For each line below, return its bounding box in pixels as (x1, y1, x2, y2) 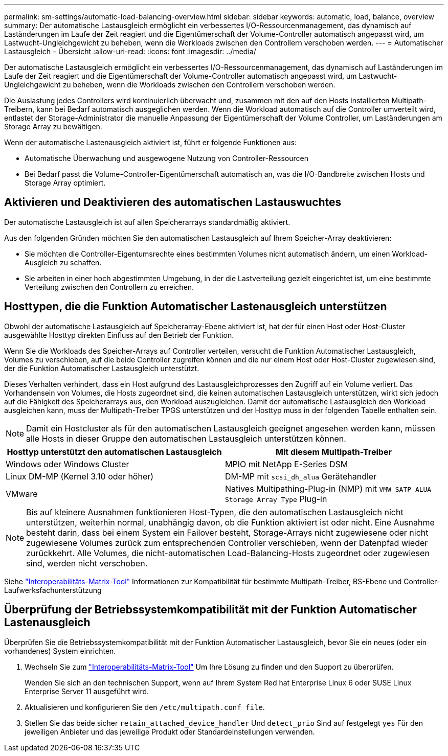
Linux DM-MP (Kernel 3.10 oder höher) (6, 471, 154, 482)
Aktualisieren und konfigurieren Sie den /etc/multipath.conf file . (25, 702, 265, 712)
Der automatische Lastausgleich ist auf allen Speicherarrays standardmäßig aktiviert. (4, 217, 290, 226)
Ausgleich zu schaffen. (25, 258, 102, 267)
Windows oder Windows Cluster (6, 459, 129, 469)
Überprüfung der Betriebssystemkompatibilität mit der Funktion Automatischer (4, 603, 417, 616)
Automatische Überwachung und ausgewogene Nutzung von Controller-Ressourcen (25, 154, 308, 163)
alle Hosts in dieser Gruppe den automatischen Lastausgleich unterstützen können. (26, 433, 346, 444)
